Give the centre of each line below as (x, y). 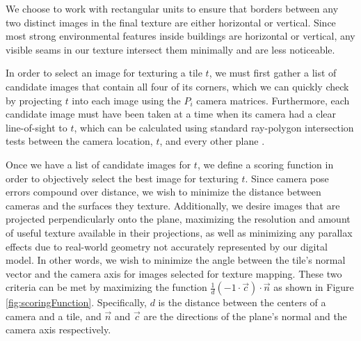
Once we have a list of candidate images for (98, 164)
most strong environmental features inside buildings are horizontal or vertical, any (180, 36)
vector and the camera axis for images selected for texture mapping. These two (174, 273)
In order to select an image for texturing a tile (104, 73)
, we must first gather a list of (273, 73)
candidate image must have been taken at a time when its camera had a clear (171, 114)
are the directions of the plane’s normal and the (245, 316)
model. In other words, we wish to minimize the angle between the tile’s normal (176, 260)
